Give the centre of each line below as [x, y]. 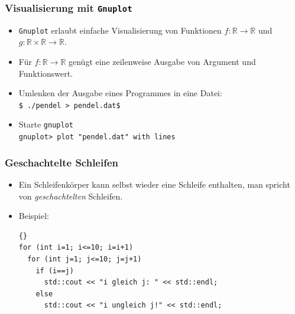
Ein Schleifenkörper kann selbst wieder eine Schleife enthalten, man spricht [154, 184]
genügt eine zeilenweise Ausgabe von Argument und [162, 62]
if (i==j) [55, 271]
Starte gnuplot [46, 124]
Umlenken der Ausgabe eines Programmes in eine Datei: [120, 93]
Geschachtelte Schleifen [62, 162]
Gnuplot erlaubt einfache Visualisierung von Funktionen [120, 30]
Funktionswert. [46, 73]
